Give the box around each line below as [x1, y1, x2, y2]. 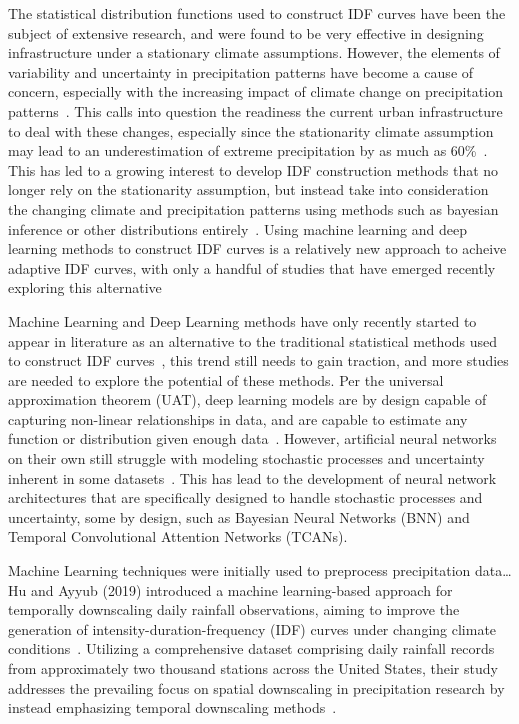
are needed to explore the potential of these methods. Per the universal [8, 369, 444, 390]
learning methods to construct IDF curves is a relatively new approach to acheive [8, 238, 507, 259]
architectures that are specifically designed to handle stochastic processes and [8, 487, 483, 508]
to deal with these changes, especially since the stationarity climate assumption [8, 120, 494, 141]
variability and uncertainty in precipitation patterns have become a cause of [8, 61, 474, 82]
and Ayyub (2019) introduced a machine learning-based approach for [30, 579, 453, 600]
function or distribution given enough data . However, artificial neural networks [8, 428, 497, 449]
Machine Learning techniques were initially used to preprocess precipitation [8, 560, 471, 581]
